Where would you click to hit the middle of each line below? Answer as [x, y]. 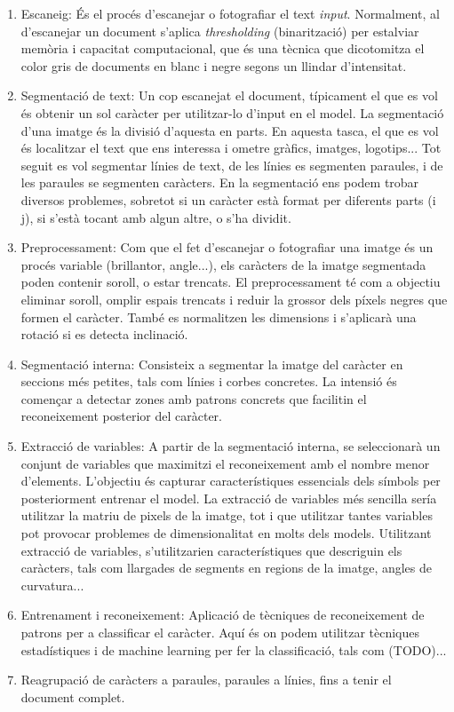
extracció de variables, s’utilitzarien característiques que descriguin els [211, 550]
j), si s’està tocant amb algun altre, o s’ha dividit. [156, 217]
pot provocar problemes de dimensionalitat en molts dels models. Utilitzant [226, 533]
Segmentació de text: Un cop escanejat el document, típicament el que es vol [229, 95]
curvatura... [52, 585]
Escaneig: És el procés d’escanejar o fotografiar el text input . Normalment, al [230, 13]
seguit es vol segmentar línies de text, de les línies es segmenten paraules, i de [232, 165]
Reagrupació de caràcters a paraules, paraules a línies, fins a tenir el [206, 680]
